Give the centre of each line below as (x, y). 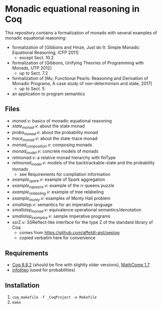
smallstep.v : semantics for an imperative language (62, 205)
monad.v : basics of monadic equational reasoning (62, 120)
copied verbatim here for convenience (57, 238)
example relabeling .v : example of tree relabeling (58, 192)
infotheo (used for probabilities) (44, 270)
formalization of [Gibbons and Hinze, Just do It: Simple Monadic (76, 47)
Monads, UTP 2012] (32, 68)
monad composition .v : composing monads (52, 145)
